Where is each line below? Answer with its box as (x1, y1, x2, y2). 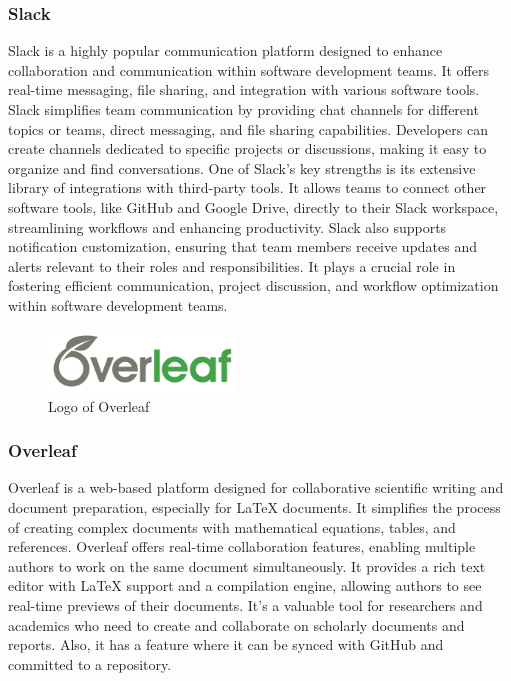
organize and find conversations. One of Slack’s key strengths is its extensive (8, 157, 476, 178)
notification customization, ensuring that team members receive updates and (8, 236, 478, 257)
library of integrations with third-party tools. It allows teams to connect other (8, 177, 487, 198)
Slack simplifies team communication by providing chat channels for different (8, 99, 479, 119)
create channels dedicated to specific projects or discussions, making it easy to (8, 138, 487, 159)
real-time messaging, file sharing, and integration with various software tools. (8, 79, 480, 100)
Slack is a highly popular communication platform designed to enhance (8, 40, 443, 61)
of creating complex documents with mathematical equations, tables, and (8, 516, 456, 537)
